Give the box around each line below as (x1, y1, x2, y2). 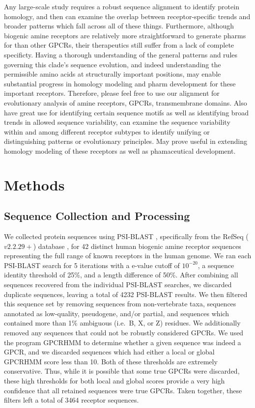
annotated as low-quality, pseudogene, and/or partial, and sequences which (4, 308, 229, 318)
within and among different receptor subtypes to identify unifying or (4, 126, 210, 136)
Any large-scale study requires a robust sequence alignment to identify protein (4, 1, 239, 11)
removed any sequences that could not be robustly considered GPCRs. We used (4, 327, 244, 338)
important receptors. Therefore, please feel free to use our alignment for (4, 88, 220, 98)
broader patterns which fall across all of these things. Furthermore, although (4, 21, 234, 31)
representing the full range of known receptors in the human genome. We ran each (4, 250, 252, 261)
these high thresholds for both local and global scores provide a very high (4, 375, 225, 385)
